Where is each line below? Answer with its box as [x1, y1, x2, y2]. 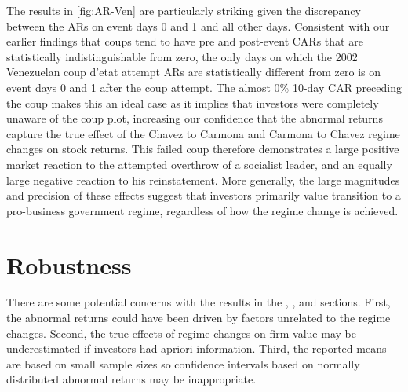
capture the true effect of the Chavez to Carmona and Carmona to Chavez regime [6, 125, 400, 141]
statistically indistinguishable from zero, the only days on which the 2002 [6, 48, 358, 64]
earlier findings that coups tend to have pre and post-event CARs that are [6, 33, 363, 49]
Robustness [6, 248, 132, 280]
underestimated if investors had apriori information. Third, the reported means [6, 340, 387, 357]
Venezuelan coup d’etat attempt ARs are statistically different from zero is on [6, 64, 381, 80]
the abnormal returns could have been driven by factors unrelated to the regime [6, 310, 391, 326]
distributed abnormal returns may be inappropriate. [6, 371, 257, 387]
